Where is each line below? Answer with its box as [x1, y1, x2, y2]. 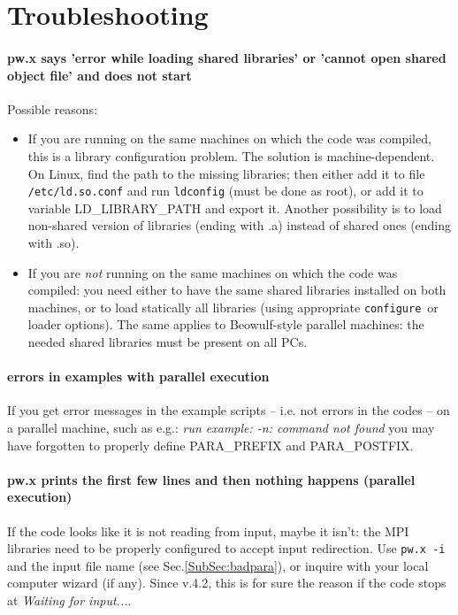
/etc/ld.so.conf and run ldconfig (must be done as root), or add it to [27, 181, 424, 200]
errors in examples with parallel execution [7, 367, 270, 386]
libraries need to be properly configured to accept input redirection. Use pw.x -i [7, 539, 446, 557]
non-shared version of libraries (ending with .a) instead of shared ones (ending [27, 216, 452, 234]
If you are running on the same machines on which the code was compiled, [27, 129, 431, 148]
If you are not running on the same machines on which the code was [27, 263, 398, 281]
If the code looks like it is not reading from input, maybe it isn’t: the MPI [7, 521, 409, 540]
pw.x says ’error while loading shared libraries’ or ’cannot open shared [7, 48, 447, 66]
